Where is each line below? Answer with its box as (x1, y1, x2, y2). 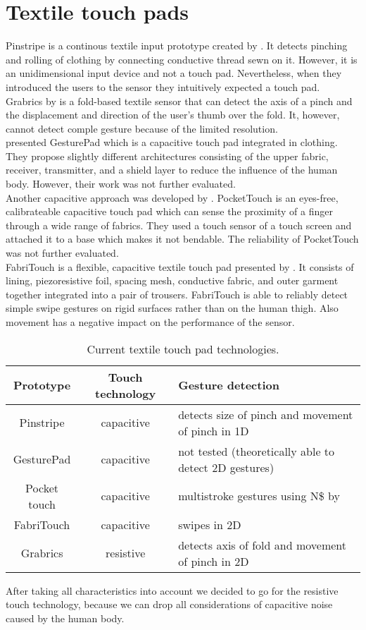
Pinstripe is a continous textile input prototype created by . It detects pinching (6, 38, 348, 53)
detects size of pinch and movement (178, 406, 353, 423)
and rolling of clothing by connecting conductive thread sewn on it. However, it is (6, 52, 358, 66)
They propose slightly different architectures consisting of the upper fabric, (6, 148, 329, 163)
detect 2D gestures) (178, 459, 274, 475)
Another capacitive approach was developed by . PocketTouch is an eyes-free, (6, 190, 339, 205)
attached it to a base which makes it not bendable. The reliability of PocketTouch (6, 231, 359, 246)
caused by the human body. (6, 610, 125, 625)
